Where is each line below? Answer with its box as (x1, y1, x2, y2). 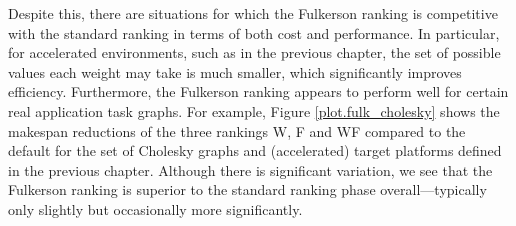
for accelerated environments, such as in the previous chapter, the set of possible (8, 42, 501, 63)
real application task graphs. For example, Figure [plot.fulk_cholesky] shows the (8, 100, 500, 121)
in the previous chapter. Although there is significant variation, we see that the (8, 159, 493, 180)
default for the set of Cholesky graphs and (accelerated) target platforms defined (8, 140, 502, 161)
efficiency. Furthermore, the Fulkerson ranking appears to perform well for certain (8, 81, 509, 102)
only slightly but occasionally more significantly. (8, 198, 303, 219)
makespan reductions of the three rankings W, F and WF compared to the (8, 120, 466, 141)
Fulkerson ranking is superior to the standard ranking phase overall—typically (8, 179, 487, 200)
